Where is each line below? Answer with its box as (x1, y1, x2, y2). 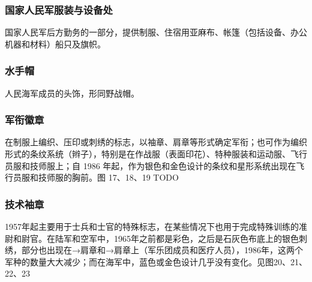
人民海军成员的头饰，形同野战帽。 (5, 86, 139, 99)
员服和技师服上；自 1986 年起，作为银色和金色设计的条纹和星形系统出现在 (5, 159, 296, 172)
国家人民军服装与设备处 (5, 2, 113, 17)
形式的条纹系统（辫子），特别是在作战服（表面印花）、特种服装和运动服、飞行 (5, 148, 307, 160)
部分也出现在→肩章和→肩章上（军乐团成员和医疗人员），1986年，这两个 (21, 244, 303, 256)
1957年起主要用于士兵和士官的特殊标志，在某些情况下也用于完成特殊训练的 (5, 220, 299, 233)
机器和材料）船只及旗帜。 (5, 37, 106, 50)
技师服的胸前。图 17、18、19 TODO (38, 171, 179, 184)
